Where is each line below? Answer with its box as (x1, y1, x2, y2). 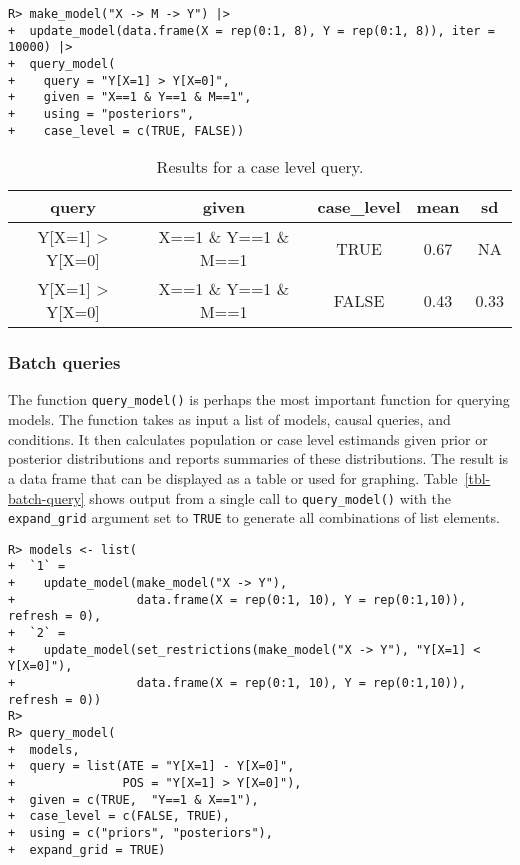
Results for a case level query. (156, 155, 364, 179)
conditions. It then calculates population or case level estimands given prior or (8, 428, 488, 449)
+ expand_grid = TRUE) (8, 842, 166, 857)
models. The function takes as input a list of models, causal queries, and (8, 409, 451, 430)
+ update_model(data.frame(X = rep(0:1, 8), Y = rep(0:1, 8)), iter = (8, 23, 495, 38)
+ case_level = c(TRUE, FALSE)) (8, 123, 245, 138)
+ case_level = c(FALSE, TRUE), (8, 809, 230, 824)
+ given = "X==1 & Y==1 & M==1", (8, 90, 252, 105)
